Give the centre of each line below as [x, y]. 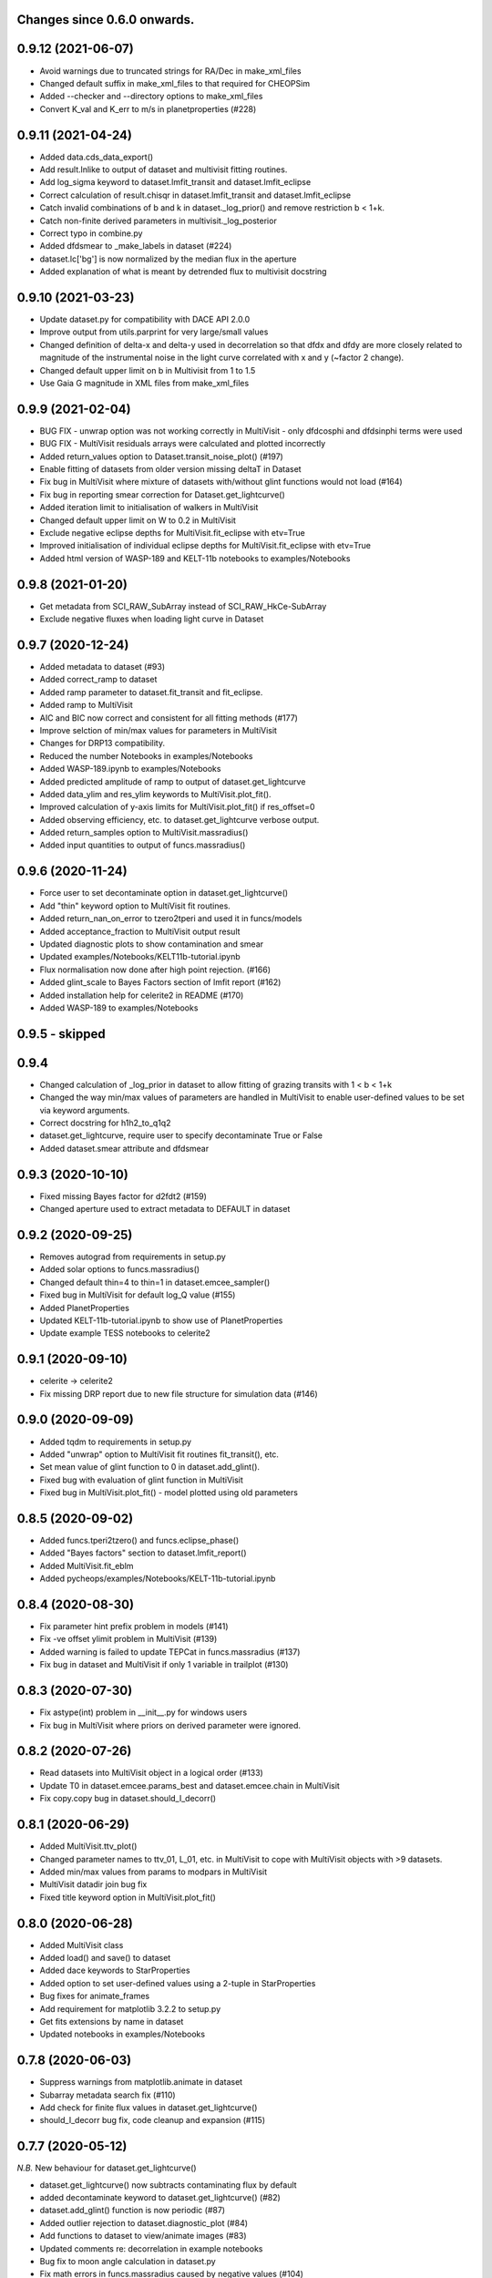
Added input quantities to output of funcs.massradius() [143, 845]
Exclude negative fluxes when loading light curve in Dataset [152, 619]
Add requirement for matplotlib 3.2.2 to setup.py [130, 2008]
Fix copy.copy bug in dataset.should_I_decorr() [128, 1799]
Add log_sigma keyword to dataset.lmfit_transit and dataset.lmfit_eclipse [175, 182]
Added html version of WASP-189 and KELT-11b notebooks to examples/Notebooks [195, 558]
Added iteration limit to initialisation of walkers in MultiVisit [149, 508]
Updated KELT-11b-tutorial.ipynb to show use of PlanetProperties [161, 1320]
